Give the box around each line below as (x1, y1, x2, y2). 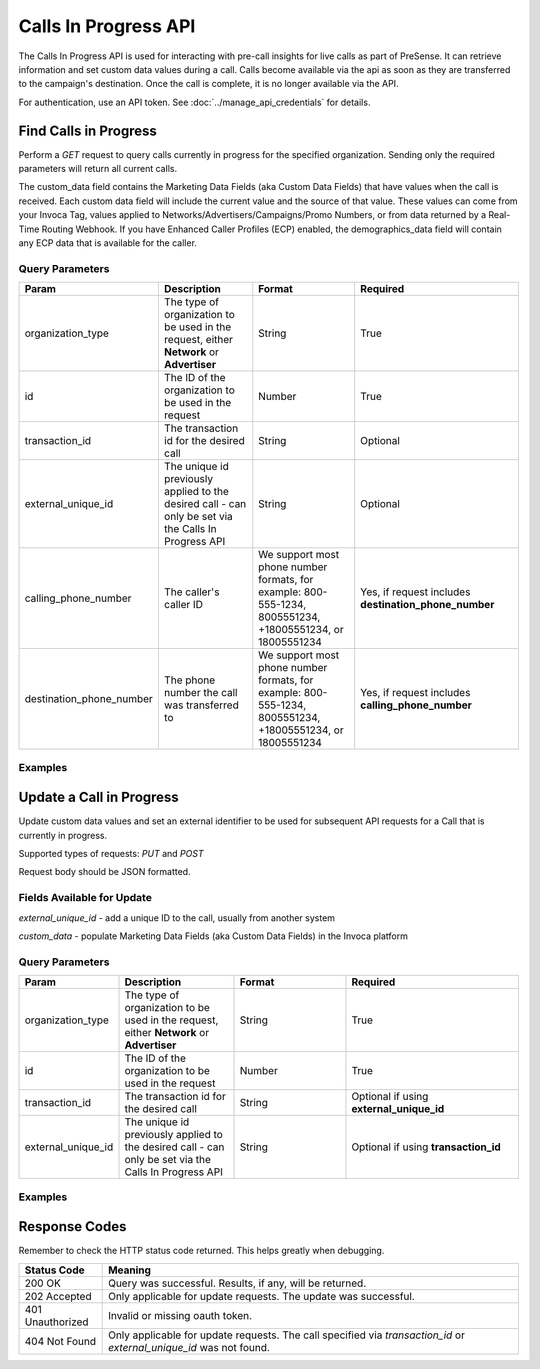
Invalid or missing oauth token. (108, 1308, 253, 1322)
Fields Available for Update (18, 891, 152, 905)
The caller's (163, 585, 220, 599)
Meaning (108, 1263, 152, 1277)
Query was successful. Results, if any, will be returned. (108, 1276, 367, 1290)
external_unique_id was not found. (108, 1340, 270, 1354)
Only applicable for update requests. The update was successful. (108, 1289, 415, 1303)
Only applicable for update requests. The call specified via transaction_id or (108, 1328, 465, 1342)
